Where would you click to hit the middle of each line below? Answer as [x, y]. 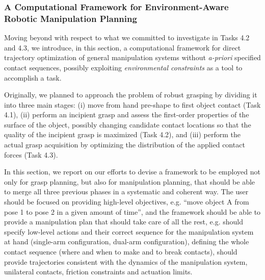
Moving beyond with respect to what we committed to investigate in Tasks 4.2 [127, 37]
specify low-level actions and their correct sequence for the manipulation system [129, 231]
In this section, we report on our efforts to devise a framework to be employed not [132, 172]
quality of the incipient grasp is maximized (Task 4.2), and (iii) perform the [122, 134]
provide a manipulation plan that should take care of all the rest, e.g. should [124, 222]
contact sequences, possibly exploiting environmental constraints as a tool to [123, 67]
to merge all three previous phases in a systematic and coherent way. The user [126, 192]
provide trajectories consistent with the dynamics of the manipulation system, [126, 261]
